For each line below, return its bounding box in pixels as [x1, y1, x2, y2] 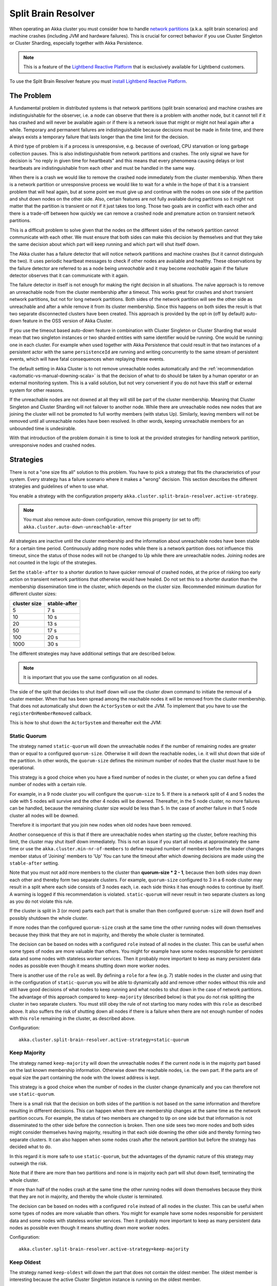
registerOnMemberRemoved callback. [9, 710, 92, 716]
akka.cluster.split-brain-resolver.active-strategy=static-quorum [18, 1037, 189, 1043]
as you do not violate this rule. [9, 898, 73, 905]
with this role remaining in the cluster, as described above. [9, 1015, 136, 1021]
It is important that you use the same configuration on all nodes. [23, 674, 159, 681]
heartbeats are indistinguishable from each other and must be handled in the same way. [9, 165, 195, 171]
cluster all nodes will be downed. [9, 812, 79, 818]
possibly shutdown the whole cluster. [9, 915, 88, 921]
